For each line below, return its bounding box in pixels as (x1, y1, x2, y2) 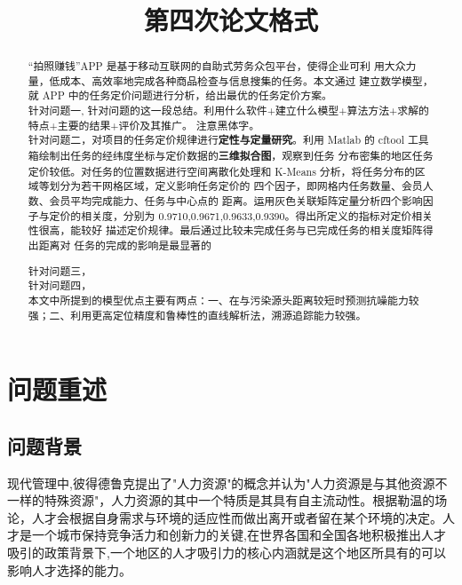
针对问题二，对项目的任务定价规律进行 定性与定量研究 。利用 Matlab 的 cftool (28, 132, 404, 148)
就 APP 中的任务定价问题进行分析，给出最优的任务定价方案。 (28, 88, 332, 103)
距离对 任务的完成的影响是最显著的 (38, 238, 211, 253)
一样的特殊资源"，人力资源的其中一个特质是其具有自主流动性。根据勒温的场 (7, 491, 448, 510)
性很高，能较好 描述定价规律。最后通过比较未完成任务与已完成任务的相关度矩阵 (28, 223, 423, 238)
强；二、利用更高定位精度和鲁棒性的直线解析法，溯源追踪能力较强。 (28, 307, 367, 322)
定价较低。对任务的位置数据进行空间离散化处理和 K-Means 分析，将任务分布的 (28, 163, 415, 178)
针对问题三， (28, 263, 92, 278)
